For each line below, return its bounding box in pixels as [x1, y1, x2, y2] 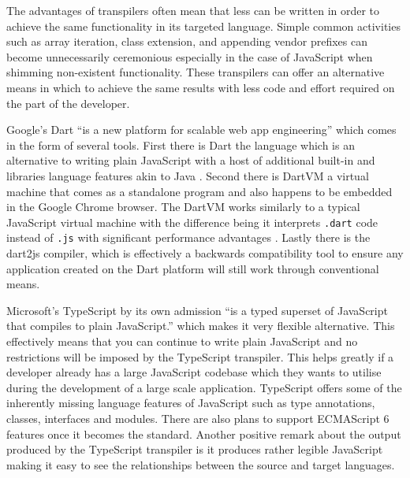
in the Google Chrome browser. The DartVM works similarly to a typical [6, 198, 360, 215]
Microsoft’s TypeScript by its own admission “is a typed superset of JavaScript [6, 302, 388, 318]
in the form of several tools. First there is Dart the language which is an [6, 136, 355, 153]
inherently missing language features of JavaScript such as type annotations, [6, 395, 375, 411]
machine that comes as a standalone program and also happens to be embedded [6, 183, 393, 199]
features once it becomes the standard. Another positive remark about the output [6, 425, 401, 442]
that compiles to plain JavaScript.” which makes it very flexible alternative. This [6, 317, 395, 334]
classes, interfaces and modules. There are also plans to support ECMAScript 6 [6, 409, 389, 426]
